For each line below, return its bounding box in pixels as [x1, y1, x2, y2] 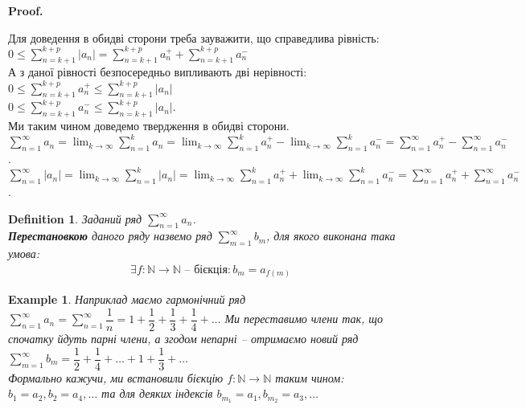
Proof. [8, 2, 43, 18]
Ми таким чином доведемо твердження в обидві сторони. [8, 117, 290, 134]
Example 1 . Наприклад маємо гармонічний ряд [8, 291, 245, 308]
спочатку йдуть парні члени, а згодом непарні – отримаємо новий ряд [8, 329, 359, 346]
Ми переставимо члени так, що [224, 310, 384, 327]
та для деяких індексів [101, 385, 213, 402]
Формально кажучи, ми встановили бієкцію [8, 369, 224, 386]
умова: [8, 245, 40, 262]
